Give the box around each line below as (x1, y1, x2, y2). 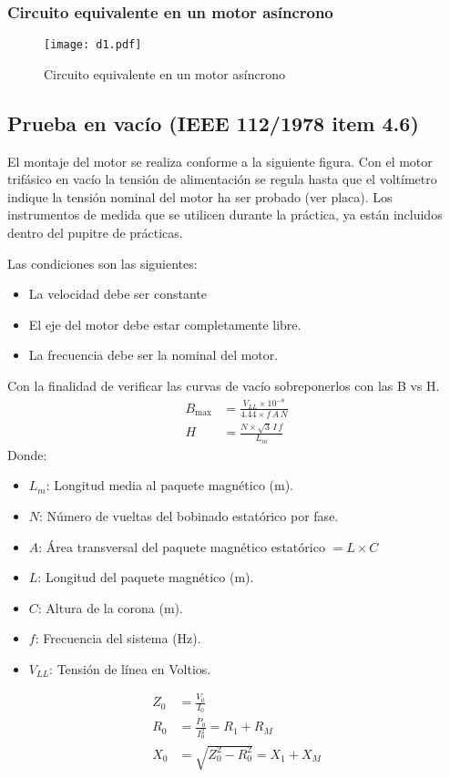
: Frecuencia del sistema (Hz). (35, 629, 201, 648)
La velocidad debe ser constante (28, 284, 207, 303)
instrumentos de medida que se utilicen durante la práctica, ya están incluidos (7, 205, 443, 224)
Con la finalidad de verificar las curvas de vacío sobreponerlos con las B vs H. (7, 376, 440, 395)
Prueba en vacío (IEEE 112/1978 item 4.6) (7, 108, 419, 137)
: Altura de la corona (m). (37, 598, 183, 617)
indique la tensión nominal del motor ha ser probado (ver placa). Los (7, 187, 393, 206)
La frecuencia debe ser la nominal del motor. (28, 345, 279, 364)
